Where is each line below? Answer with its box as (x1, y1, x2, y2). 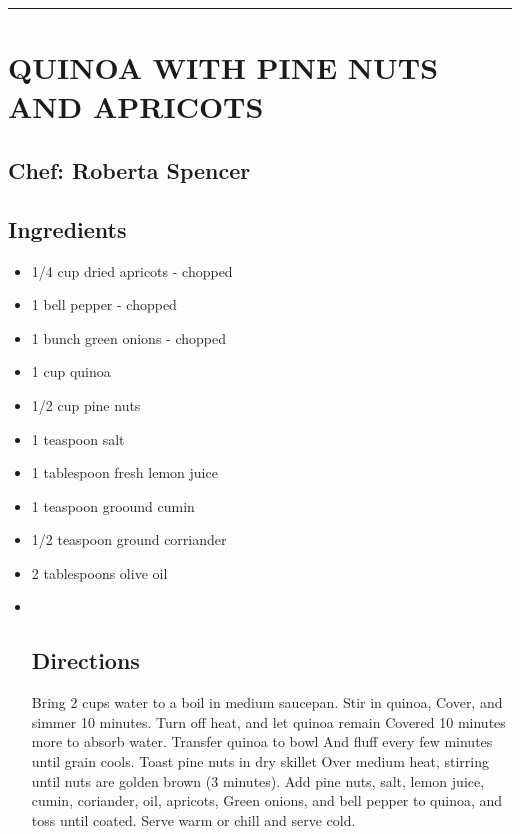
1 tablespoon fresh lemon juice (31, 462, 218, 483)
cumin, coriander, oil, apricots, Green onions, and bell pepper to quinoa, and (31, 790, 503, 811)
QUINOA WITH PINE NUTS (8, 47, 439, 88)
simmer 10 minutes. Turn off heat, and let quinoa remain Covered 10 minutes (31, 711, 506, 732)
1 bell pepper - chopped (31, 294, 177, 315)
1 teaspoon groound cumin (31, 495, 195, 516)
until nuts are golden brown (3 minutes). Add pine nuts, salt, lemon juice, (31, 770, 485, 791)
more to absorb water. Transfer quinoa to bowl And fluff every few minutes (31, 731, 493, 752)
